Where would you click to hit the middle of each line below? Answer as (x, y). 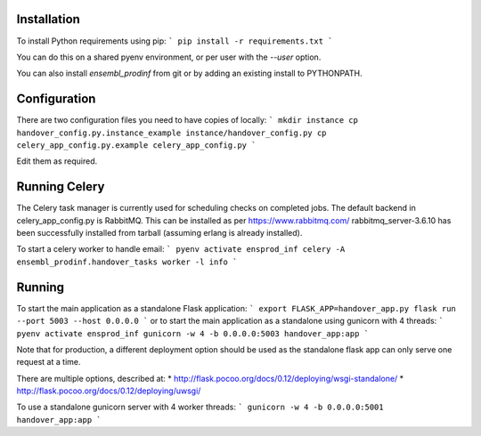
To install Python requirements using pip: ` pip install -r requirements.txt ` (175, 41)
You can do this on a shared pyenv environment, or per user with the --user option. (169, 57)
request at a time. (49, 362)
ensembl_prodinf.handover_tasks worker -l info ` (127, 262)
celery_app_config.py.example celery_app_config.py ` (136, 145)
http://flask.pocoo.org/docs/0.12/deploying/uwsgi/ (109, 391)
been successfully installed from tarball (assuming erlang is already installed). (159, 233)
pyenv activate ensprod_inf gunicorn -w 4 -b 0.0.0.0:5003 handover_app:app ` (193, 333)
